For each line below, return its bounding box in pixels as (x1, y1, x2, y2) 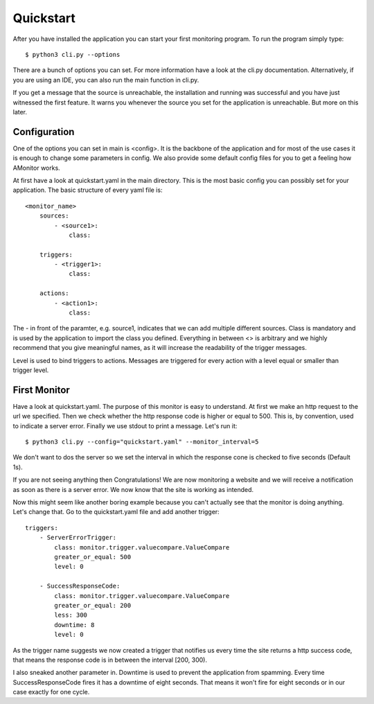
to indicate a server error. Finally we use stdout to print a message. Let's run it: (12, 421, 238, 430)
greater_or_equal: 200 (54, 601, 132, 609)
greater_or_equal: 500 (54, 553, 132, 561)
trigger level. (12, 366, 49, 374)
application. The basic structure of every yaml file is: (12, 186, 163, 194)
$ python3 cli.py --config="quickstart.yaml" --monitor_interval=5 (25, 438, 259, 446)
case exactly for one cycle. (12, 688, 90, 696)
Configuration (12, 125, 75, 138)
